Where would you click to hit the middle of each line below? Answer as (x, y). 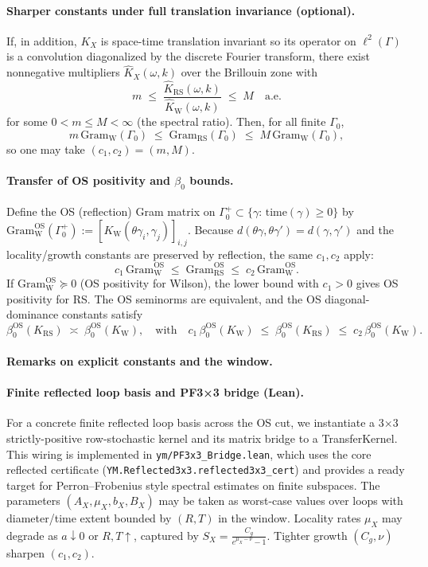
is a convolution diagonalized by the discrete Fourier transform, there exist (188, 56)
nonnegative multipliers (63, 72)
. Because (210, 229)
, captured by (166, 535)
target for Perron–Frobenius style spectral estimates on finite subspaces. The (193, 485)
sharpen (25, 552)
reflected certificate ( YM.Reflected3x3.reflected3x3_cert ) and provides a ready (206, 469)
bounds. (212, 180)
